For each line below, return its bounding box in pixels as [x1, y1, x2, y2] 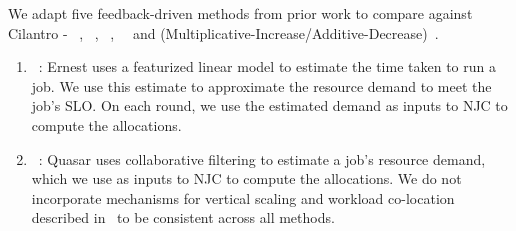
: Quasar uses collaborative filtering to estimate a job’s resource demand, [38, 148, 486, 169]
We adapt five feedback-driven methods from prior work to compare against [8, 3, 473, 23]
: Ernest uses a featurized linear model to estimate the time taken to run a [38, 56, 496, 77]
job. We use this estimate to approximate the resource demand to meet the [31, 75, 492, 96]
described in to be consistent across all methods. [31, 207, 335, 228]
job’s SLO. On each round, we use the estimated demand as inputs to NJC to [31, 95, 508, 116]
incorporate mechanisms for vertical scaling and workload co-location [31, 187, 455, 208]
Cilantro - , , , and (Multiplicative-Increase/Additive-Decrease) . [8, 22, 439, 43]
